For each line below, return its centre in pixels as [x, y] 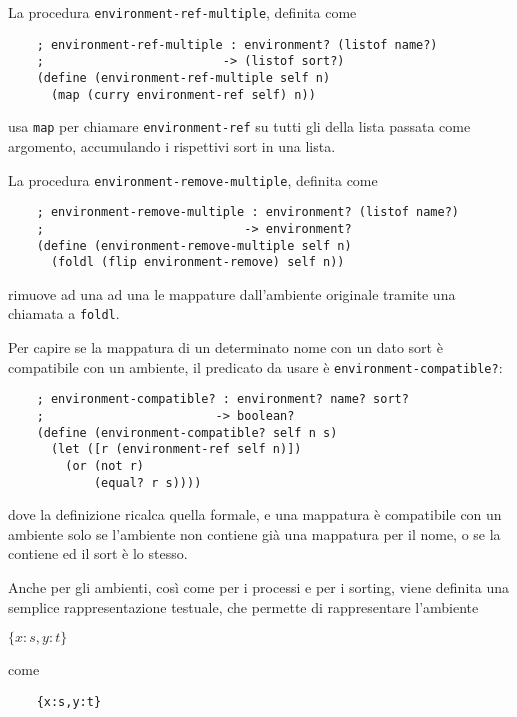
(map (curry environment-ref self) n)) [183, 94]
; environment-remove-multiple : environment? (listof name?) [248, 212]
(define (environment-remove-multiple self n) [194, 245]
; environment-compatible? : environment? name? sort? [222, 399]
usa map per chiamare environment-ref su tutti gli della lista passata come [239, 126]
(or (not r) [105, 465]
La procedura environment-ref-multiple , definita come [182, 12]
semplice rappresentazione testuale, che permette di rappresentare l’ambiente [243, 606]
